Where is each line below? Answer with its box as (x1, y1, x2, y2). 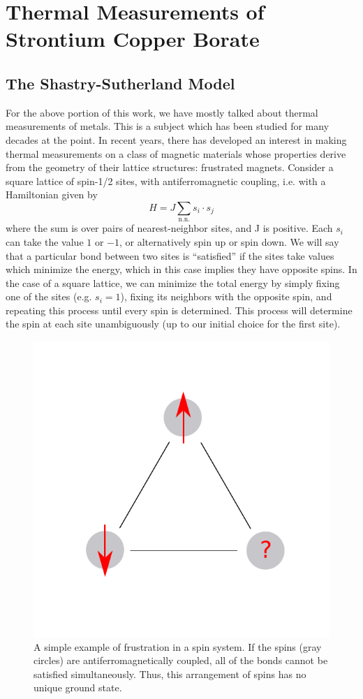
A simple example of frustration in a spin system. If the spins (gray (34, 639, 322, 654)
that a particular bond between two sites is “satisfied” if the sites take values (6, 248, 334, 263)
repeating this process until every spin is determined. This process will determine (6, 302, 353, 317)
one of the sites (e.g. (6, 289, 92, 304)
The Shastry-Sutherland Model (6, 72, 235, 94)
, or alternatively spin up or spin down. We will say (119, 234, 339, 249)
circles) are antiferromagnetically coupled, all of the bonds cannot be (34, 653, 328, 668)
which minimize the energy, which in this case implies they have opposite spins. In (6, 262, 357, 277)
